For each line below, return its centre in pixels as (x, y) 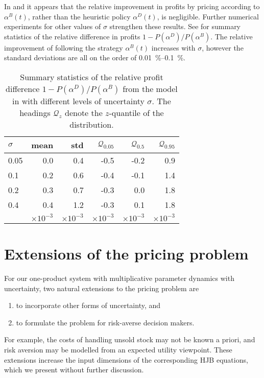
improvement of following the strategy (64, 47)
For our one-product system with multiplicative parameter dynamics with (119, 278)
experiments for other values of (53, 26)
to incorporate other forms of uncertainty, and (88, 305)
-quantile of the (136, 112)
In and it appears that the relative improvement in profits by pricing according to (132, 6)
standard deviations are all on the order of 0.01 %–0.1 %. (95, 57)
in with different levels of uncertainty (78, 101)
